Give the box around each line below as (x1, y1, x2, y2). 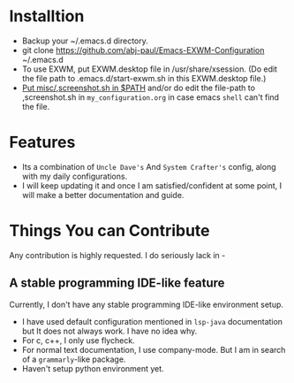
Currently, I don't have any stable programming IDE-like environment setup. (9, 299, 284, 310)
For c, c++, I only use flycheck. (21, 334, 135, 346)
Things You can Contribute (9, 221, 210, 241)
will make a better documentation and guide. (21, 189, 185, 200)
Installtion (9, 6, 85, 27)
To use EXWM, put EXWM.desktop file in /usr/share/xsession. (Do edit (21, 64, 278, 74)
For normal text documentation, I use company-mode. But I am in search (21, 344, 286, 355)
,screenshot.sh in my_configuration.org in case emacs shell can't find (21, 91, 280, 103)
